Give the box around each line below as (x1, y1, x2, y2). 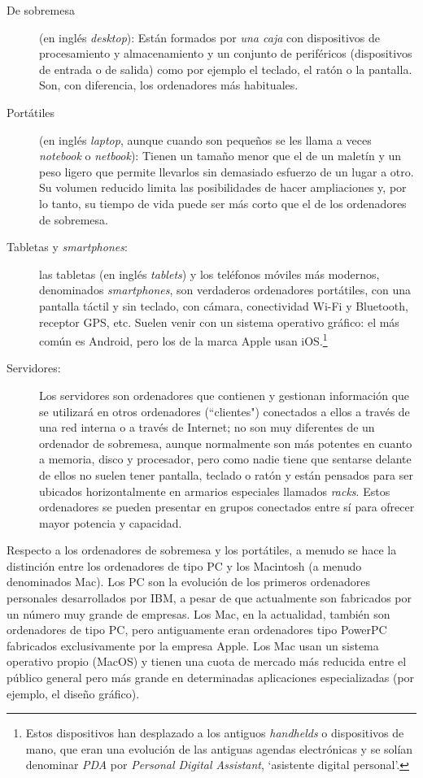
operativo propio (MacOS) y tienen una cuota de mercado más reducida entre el (7, 653, 407, 670)
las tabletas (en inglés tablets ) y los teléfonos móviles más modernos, (39, 265, 380, 282)
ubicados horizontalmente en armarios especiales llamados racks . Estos (39, 482, 390, 499)
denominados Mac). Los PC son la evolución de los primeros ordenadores (7, 573, 371, 590)
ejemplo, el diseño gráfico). (7, 685, 140, 702)
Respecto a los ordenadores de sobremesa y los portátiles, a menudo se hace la (7, 541, 397, 559)
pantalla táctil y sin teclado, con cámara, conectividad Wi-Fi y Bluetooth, (39, 297, 408, 314)
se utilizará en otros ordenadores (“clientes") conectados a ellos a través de (39, 402, 410, 419)
